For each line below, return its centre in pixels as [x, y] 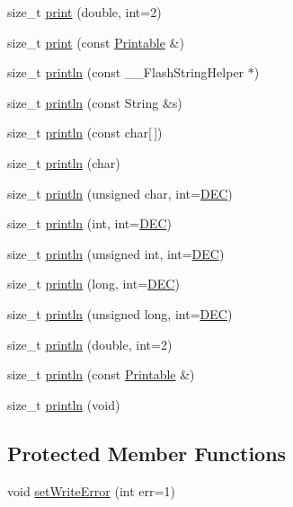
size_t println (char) [64, 162]
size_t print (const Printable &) [96, 42]
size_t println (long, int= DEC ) [93, 284]
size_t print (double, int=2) [84, 12]
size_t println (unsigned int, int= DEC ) [116, 253]
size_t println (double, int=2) [90, 344]
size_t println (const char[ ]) [85, 133]
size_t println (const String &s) [95, 102]
